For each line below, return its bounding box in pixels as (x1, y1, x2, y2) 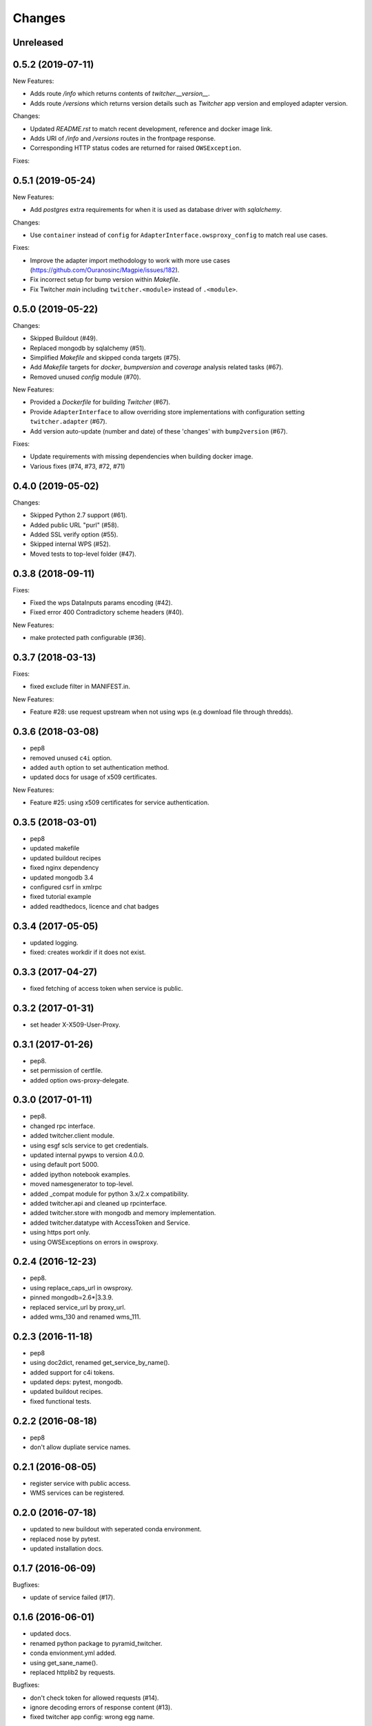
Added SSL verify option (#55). (30, 530, 118, 539)
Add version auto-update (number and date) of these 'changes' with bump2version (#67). (30, 427, 288, 435)
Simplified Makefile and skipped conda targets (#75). (30, 353, 181, 362)
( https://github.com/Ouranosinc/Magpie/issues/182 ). (30, 266, 180, 274)
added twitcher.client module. (30, 1132, 115, 1140)
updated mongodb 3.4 (30, 873, 94, 882)
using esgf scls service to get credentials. (30, 1141, 149, 1150)
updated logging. (30, 938, 79, 947)
